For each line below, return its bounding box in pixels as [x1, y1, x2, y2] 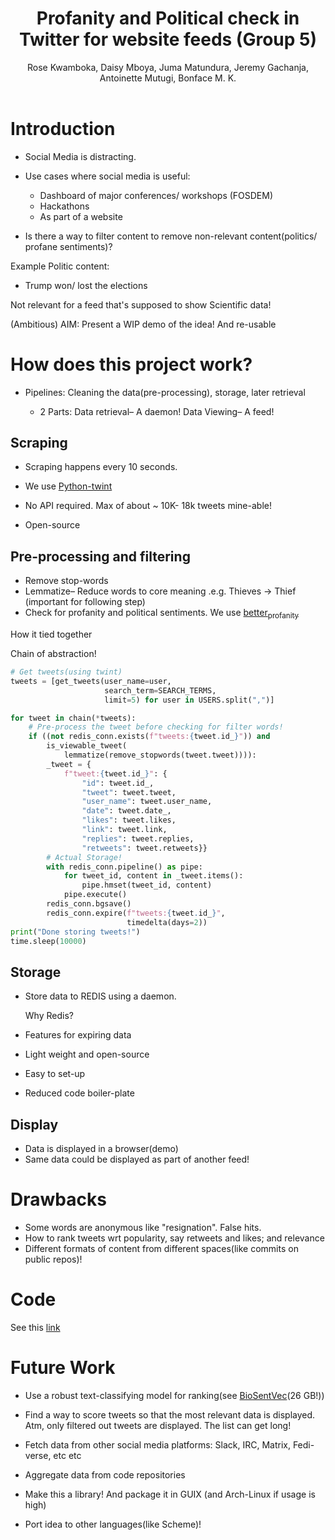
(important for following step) [24, 596, 146, 608]
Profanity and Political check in [36, 7, 300, 30]
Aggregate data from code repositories [24, 1468, 186, 1481]
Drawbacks [10, 1188, 107, 1211]
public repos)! [24, 1253, 83, 1265]
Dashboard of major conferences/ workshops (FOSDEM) [39, 189, 274, 201]
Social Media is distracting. [24, 150, 137, 162]
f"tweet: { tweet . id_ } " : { [63, 768, 168, 779]
